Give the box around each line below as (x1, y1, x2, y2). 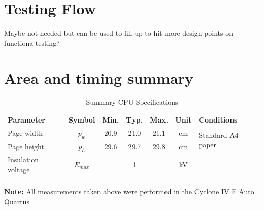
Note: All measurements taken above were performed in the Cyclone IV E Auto (4, 186, 254, 196)
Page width (8, 128, 43, 138)
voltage (8, 164, 30, 174)
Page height (8, 141, 44, 152)
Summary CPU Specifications (86, 97, 178, 107)
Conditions (199, 114, 238, 125)
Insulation (8, 154, 39, 164)
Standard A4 (199, 129, 239, 140)
